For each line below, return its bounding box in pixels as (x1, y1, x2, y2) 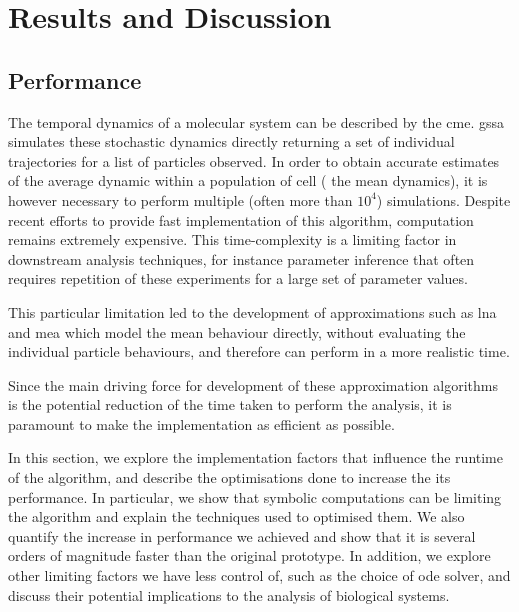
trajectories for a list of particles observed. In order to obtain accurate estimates (8, 150, 500, 171)
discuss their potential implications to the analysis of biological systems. (8, 584, 450, 605)
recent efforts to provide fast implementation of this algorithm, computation (8, 209, 474, 230)
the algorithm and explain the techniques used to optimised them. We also (8, 506, 465, 527)
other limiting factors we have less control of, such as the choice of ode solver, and (8, 565, 511, 586)
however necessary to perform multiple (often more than (8, 189, 353, 210)
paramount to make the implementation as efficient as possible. (8, 413, 395, 434)
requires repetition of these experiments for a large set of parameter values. (8, 268, 468, 289)
